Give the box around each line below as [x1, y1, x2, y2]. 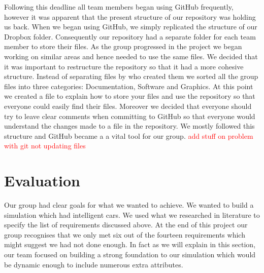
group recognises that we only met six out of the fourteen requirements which [4, 229, 245, 240]
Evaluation [4, 170, 80, 191]
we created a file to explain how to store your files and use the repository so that [4, 91, 255, 101]
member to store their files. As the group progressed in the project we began [4, 41, 242, 52]
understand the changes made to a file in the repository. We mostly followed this [4, 121, 255, 131]
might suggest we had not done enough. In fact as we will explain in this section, [4, 239, 256, 250]
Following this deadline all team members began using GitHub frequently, [4, 2, 234, 12]
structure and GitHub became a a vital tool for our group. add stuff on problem [4, 130, 253, 141]
